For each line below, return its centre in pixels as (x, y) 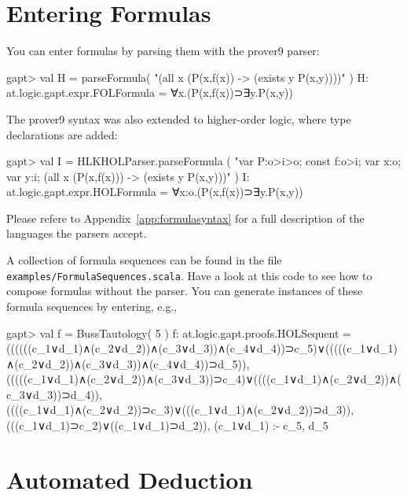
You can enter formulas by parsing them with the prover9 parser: (163, 51)
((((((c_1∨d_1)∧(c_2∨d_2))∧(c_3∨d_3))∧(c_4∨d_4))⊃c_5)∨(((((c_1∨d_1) (202, 348)
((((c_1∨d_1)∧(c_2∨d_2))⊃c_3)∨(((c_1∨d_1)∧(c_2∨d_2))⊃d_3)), (180, 410)
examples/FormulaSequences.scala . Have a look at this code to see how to (189, 275)
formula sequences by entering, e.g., (92, 306)
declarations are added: (62, 134)
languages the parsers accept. (77, 233)
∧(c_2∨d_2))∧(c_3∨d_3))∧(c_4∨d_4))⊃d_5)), (128, 363)
